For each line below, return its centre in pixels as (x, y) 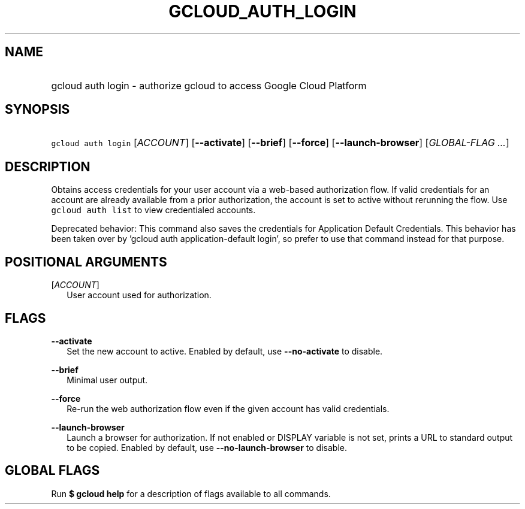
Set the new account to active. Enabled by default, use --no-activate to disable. (225, 351)
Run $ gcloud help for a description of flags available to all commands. (191, 493)
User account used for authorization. (139, 295)
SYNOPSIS (37, 110)
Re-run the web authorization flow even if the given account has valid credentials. (228, 408)
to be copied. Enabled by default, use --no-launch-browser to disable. (207, 447)
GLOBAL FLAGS (52, 471)
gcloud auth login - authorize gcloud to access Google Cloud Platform (209, 85)
